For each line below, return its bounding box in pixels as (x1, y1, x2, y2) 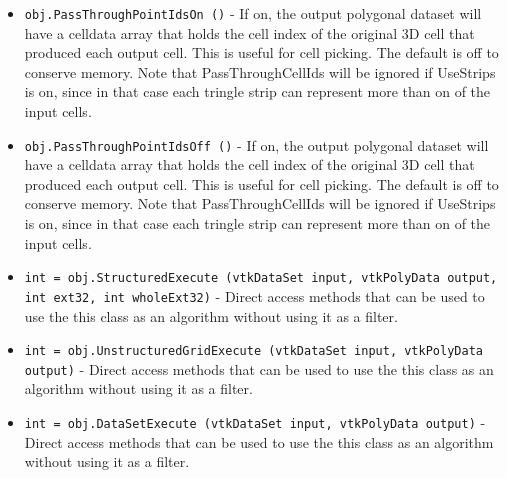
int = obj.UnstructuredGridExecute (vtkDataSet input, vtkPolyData (24, 344, 483, 359)
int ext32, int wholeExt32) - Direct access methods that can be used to (24, 285, 485, 306)
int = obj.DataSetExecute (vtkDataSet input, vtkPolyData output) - (24, 412, 486, 433)
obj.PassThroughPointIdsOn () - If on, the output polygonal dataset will (24, 3, 482, 23)
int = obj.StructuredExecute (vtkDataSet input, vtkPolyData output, (24, 271, 498, 286)
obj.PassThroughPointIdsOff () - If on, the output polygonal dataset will (24, 134, 489, 155)
